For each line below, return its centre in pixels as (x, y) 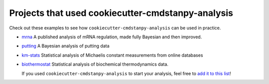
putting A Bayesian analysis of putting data (66, 46)
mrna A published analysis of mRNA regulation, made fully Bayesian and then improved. (112, 37)
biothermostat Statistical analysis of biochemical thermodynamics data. (95, 64)
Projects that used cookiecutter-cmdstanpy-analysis (121, 13)
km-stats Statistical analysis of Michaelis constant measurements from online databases (112, 55)
